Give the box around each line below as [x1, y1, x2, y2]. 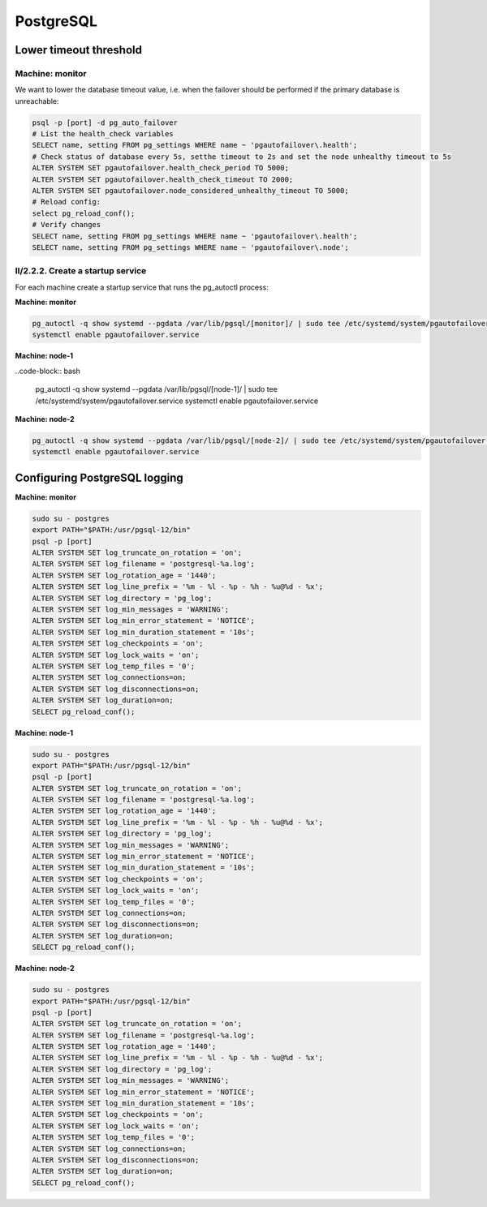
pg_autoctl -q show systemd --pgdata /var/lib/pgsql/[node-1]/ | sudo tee [35, 384, 278, 394]
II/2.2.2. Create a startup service [15, 265, 147, 277]
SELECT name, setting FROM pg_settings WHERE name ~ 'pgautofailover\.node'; [32, 243, 349, 251]
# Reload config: [32, 197, 101, 207]
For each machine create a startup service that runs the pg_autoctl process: [15, 282, 269, 292]
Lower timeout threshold [15, 43, 142, 57]
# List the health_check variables [32, 130, 174, 139]
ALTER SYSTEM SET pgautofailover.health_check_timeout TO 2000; [32, 174, 294, 184]
